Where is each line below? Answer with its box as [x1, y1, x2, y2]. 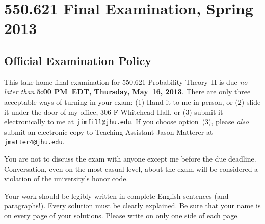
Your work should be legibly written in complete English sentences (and [4, 190, 229, 201]
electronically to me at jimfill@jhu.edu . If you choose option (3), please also [4, 116, 249, 127]
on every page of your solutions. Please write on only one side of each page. [4, 210, 240, 221]
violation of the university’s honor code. [4, 173, 128, 184]
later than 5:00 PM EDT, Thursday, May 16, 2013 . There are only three [4, 86, 251, 97]
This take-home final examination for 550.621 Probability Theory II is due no [4, 76, 248, 87]
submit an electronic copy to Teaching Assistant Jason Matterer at [4, 126, 213, 137]
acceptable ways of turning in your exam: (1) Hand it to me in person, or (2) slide [4, 96, 261, 107]
